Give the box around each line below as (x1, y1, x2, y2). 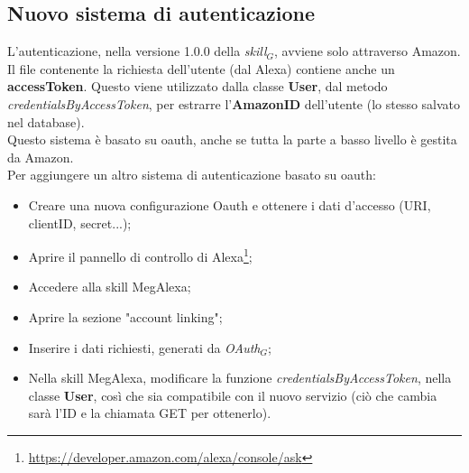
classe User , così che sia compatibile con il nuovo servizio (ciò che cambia (28, 385, 437, 404)
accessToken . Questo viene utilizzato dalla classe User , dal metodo (7, 77, 388, 96)
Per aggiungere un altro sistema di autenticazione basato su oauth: (7, 165, 376, 184)
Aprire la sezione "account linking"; (28, 307, 223, 326)
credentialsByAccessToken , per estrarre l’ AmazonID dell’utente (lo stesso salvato (7, 94, 461, 113)
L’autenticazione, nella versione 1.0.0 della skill (7, 42, 267, 60)
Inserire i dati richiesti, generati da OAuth (28, 338, 261, 357)
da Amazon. (7, 147, 74, 166)
